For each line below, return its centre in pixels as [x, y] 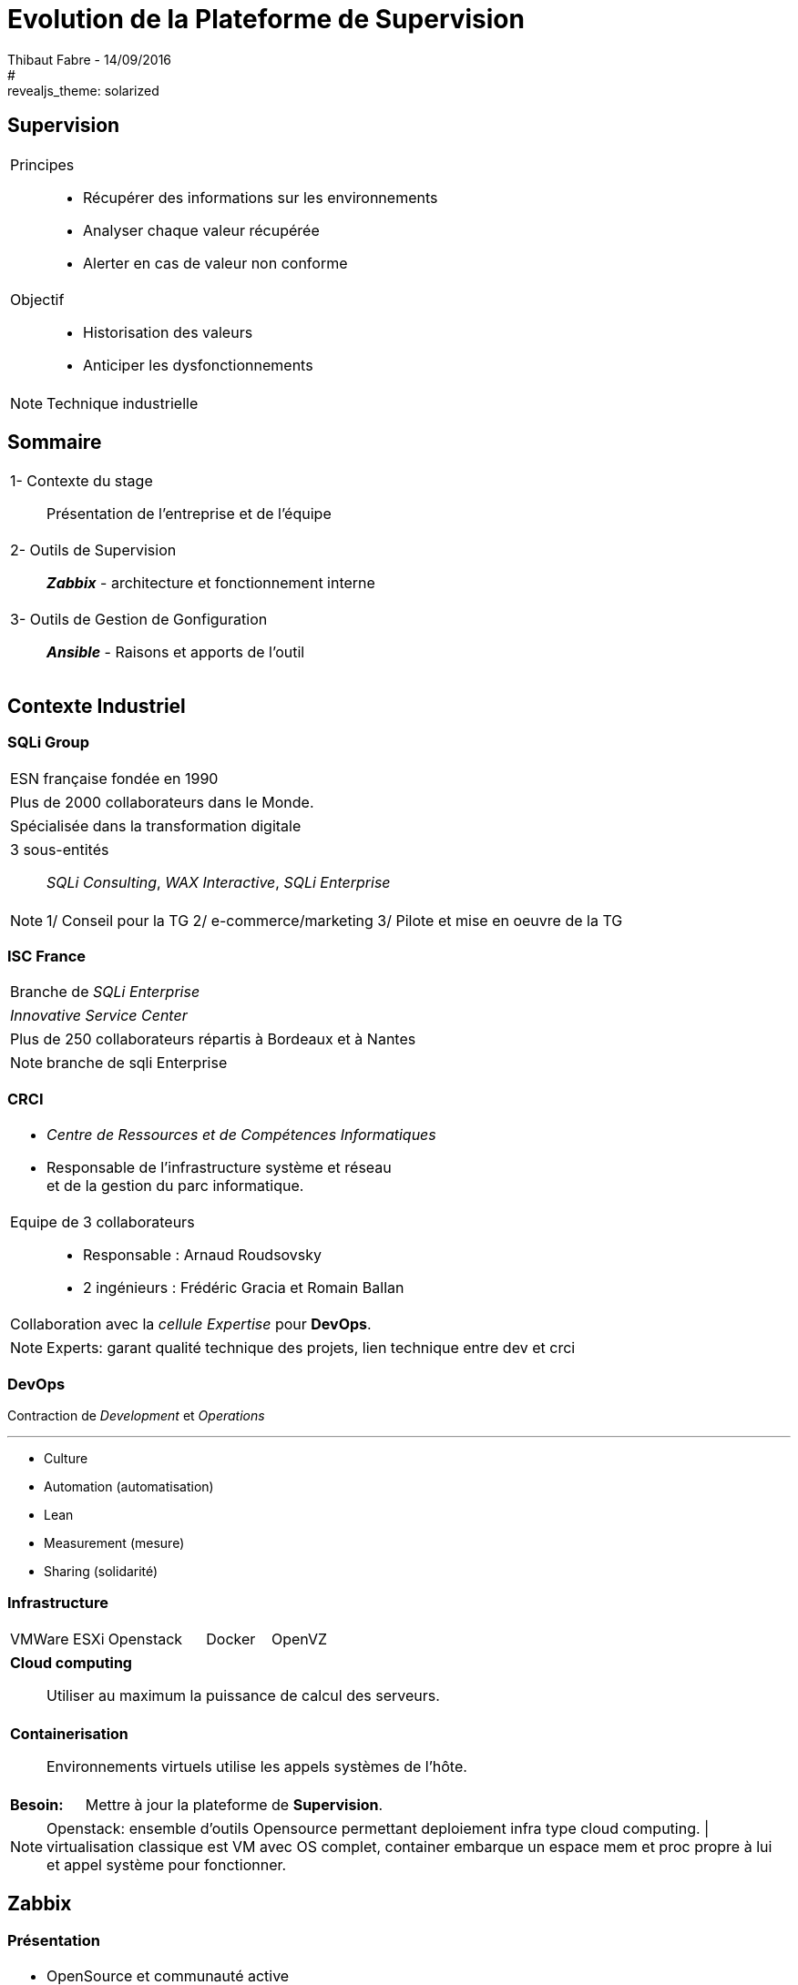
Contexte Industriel [97, 706]
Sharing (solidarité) [101, 1571]
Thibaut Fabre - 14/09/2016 [90, 59]
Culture [66, 1458]
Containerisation [69, 1733]
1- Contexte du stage [82, 481]
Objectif [37, 299]
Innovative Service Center [99, 1016]
